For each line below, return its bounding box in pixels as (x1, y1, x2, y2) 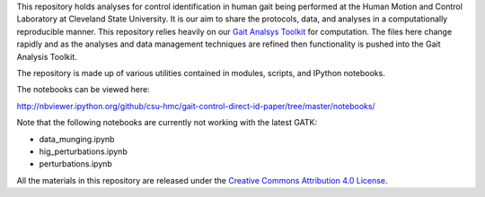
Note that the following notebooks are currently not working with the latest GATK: (16, 117, 318, 128)
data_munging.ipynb (39, 133, 115, 144)
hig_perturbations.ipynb (39, 146, 128, 157)
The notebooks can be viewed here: (16, 84, 150, 95)
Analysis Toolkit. (16, 51, 78, 62)
